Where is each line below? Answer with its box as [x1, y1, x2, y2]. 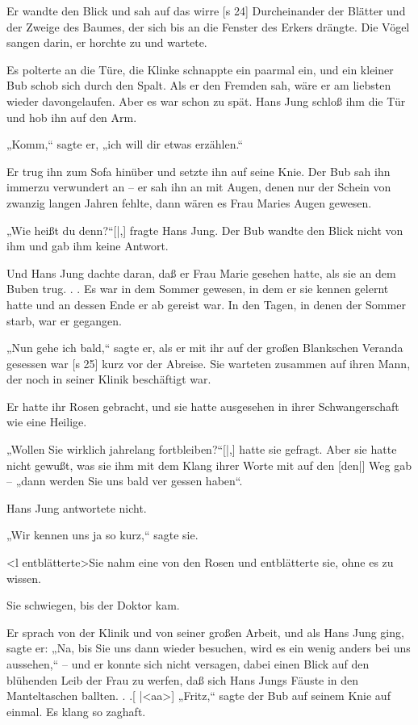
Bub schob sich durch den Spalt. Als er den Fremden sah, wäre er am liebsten [6, 77, 391, 94]
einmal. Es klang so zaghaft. [6, 702, 146, 719]
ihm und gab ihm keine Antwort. [6, 237, 169, 254]
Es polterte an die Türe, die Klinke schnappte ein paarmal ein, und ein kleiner [6, 61, 394, 78]
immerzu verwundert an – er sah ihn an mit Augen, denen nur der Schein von [6, 178, 391, 195]
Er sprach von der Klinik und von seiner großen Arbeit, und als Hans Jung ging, [6, 623, 404, 640]
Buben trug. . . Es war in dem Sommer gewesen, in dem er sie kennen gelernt [6, 280, 389, 297]
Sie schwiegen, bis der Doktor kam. [6, 597, 180, 614]
